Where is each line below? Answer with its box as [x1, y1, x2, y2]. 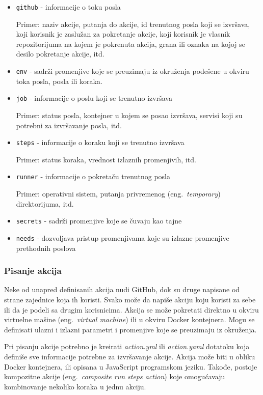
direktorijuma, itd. [16, 198, 74, 209]
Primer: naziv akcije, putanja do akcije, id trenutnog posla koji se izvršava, [16, 18, 250, 29]
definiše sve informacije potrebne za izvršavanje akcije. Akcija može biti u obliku [4, 351, 255, 361]
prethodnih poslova [16, 242, 76, 253]
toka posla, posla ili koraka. [16, 75, 102, 86]
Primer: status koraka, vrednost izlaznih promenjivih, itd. [16, 154, 196, 164]
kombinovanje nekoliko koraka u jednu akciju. [4, 381, 146, 391]
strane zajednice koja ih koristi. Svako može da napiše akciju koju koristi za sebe [4, 294, 256, 304]
